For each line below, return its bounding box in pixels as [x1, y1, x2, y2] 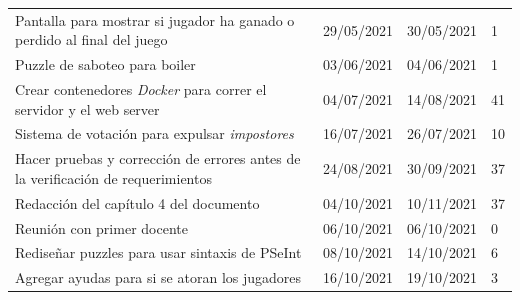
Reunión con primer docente [15, 217, 188, 238]
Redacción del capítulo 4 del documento [15, 192, 260, 213]
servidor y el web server [15, 98, 160, 119]
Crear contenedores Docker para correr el [15, 79, 267, 100]
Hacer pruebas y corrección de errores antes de [15, 148, 301, 169]
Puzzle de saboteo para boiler [15, 54, 196, 75]
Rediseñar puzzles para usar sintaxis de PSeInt [15, 242, 302, 263]
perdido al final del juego [15, 29, 168, 50]
